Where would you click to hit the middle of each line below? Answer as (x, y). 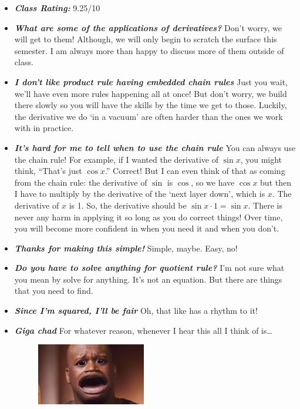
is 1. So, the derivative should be (128, 205)
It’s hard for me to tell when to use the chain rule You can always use (155, 147)
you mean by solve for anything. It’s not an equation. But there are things (148, 279)
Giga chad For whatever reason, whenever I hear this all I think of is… (143, 330)
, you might (261, 159)
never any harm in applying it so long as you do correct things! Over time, (149, 217)
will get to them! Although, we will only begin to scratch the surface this (146, 39)
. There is (265, 205)
